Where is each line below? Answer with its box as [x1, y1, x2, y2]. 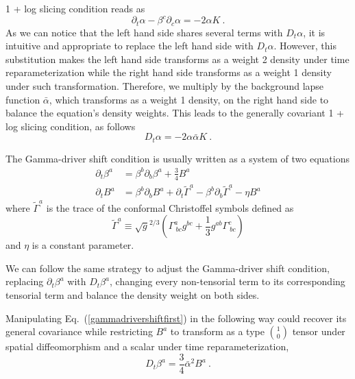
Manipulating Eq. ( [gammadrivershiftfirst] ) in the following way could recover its [5, 310, 347, 325]
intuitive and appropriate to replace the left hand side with [5, 38, 254, 53]
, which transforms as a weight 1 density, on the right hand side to [49, 92, 329, 106]
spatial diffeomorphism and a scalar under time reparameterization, [5, 339, 289, 354]
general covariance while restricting [5, 324, 153, 339]
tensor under [292, 324, 345, 339]
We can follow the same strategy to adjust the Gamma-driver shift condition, [5, 260, 330, 275]
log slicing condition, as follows [5, 119, 136, 133]
